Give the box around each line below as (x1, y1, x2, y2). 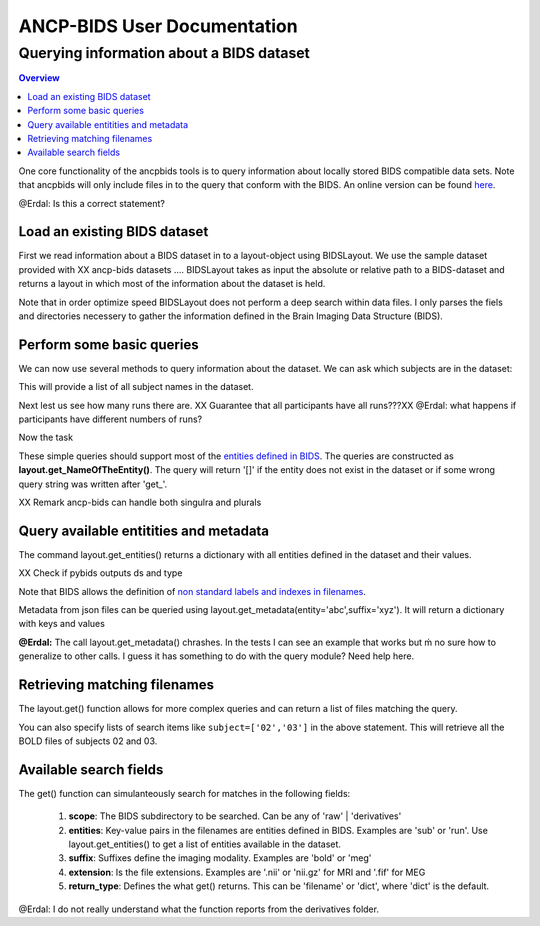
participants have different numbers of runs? (18, 413, 203, 425)
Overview (18, 72, 60, 84)
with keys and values (18, 618, 105, 630)
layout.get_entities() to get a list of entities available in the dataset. (68, 838, 342, 850)
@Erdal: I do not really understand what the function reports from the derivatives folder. (18, 903, 380, 915)
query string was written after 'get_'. (18, 478, 168, 490)
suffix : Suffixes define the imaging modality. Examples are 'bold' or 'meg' (68, 852, 372, 864)
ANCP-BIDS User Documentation (18, 15, 299, 37)
